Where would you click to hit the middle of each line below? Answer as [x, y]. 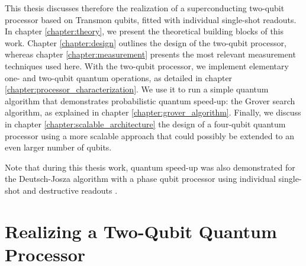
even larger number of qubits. [58, 147]
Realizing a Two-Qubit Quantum [141, 231]
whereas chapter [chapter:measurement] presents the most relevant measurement [150, 54]
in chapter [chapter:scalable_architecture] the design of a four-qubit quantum [145, 124]
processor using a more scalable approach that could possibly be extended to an [150, 135]
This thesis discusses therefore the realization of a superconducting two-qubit [145, 8]
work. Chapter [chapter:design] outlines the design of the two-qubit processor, [146, 42]
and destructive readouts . [70, 190]
